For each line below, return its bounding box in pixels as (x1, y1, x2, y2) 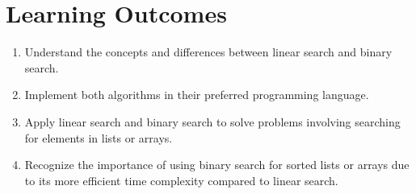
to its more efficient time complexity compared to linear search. (24, 171, 338, 188)
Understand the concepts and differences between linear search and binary (24, 43, 393, 60)
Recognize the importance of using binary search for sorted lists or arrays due (24, 156, 410, 173)
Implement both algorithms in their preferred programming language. (24, 86, 369, 103)
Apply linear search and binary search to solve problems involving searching (24, 113, 401, 130)
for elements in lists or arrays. (24, 129, 173, 146)
